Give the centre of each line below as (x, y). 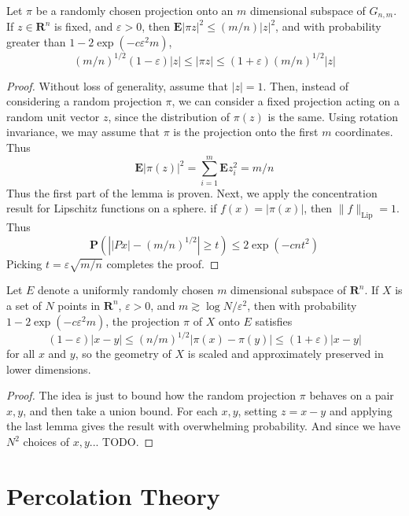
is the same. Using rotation (333, 116)
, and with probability (328, 26)
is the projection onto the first (246, 132)
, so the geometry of (123, 354)
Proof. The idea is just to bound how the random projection (151, 395)
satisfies (274, 321)
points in (79, 305)
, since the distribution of (169, 116)
